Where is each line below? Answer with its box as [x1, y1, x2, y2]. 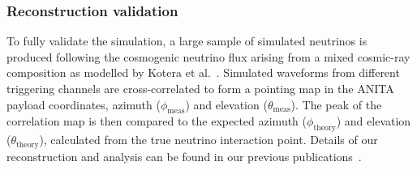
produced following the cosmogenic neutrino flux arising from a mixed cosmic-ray [6, 48, 411, 65]
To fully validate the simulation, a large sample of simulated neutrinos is [6, 32, 368, 49]
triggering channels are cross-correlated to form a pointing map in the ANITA [6, 80, 394, 96]
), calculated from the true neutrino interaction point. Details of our [39, 131, 378, 148]
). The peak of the [290, 96, 382, 113]
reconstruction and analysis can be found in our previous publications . [6, 147, 362, 164]
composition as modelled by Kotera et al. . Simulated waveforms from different [6, 64, 400, 81]
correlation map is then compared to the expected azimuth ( [6, 113, 307, 130]
